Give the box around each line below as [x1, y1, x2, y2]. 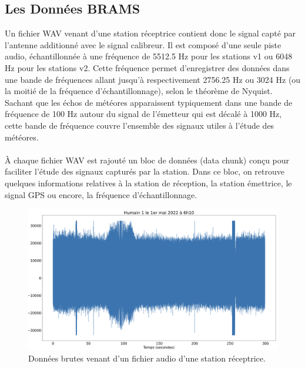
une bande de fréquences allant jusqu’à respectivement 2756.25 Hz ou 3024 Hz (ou [5, 73, 301, 85]
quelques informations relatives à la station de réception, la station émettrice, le [5, 176, 292, 189]
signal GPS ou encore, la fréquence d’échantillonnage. [5, 188, 197, 200]
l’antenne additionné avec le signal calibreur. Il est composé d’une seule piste [5, 38, 281, 51]
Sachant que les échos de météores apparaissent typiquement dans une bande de [5, 96, 293, 108]
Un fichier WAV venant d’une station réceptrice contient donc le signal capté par [5, 27, 296, 39]
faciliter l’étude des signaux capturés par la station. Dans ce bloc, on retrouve [5, 165, 284, 178]
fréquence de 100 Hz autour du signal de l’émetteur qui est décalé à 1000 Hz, [5, 108, 282, 120]
